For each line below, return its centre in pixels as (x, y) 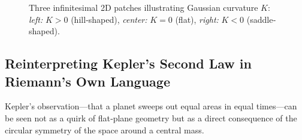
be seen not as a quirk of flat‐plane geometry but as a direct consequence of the (151, 117)
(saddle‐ (261, 19)
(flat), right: (197, 19)
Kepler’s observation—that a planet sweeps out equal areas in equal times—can (151, 106)
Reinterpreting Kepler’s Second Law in (128, 63)
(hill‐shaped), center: (109, 19)
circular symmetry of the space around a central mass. (105, 129)
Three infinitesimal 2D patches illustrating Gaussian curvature (144, 7)
